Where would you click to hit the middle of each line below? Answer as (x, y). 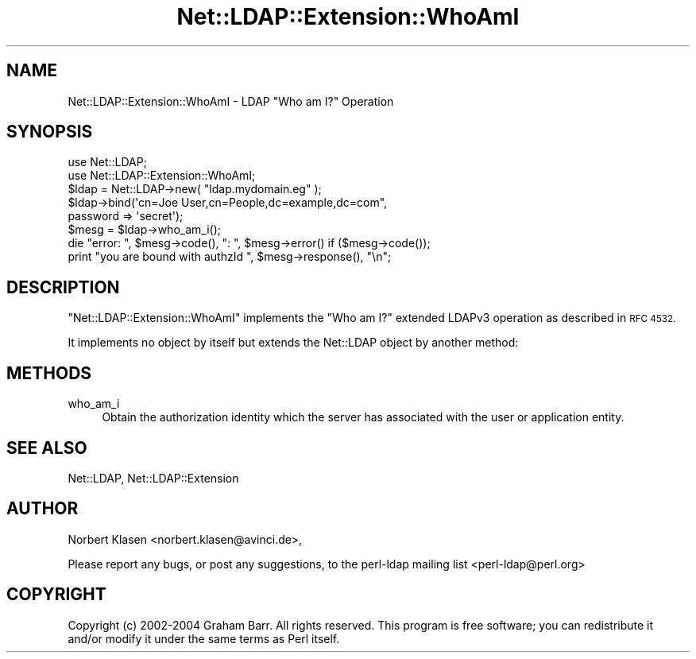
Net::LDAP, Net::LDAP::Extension (153, 478)
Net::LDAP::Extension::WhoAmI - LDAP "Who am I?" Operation (231, 101)
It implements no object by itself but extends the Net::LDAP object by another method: (293, 343)
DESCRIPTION (63, 287)
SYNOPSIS (50, 132)
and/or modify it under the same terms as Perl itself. (204, 638)
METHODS (49, 373)
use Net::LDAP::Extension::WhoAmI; (162, 176)
